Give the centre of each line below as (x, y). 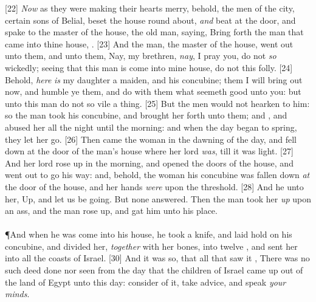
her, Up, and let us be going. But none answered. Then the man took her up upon (158, 198)
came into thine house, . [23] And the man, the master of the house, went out (149, 43)
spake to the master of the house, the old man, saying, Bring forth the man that (154, 32)
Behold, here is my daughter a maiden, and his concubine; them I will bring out (154, 79)
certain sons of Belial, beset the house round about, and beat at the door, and (150, 20)
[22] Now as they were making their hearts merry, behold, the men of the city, (150, 8)
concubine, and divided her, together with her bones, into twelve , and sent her (151, 246)
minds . (17, 294)
